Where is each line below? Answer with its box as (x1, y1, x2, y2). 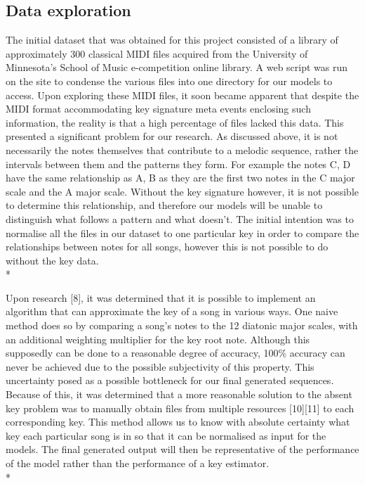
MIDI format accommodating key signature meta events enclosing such (6, 101, 311, 116)
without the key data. (6, 253, 99, 267)
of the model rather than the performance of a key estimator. (6, 456, 270, 471)
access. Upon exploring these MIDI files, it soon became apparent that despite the (6, 87, 359, 102)
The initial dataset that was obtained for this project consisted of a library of (6, 32, 338, 47)
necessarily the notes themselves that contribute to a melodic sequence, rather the (6, 142, 359, 157)
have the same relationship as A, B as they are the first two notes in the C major (6, 170, 355, 185)
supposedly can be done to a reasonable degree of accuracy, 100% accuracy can (6, 345, 345, 360)
